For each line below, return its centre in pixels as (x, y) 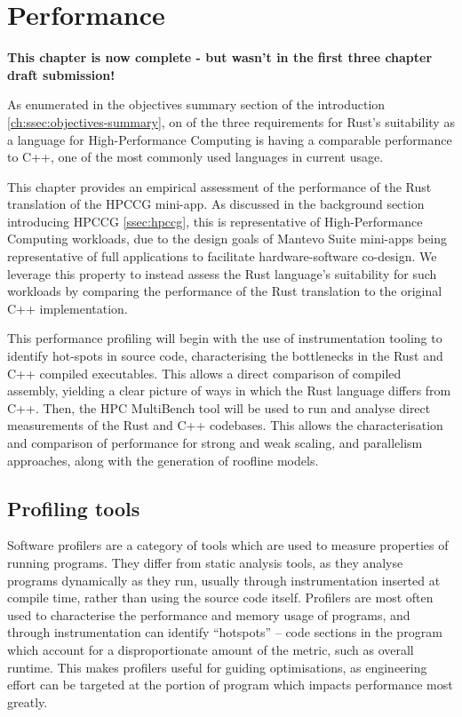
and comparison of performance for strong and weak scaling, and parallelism (215, 442)
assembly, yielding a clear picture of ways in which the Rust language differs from (229, 390)
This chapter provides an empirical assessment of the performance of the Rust (219, 186)
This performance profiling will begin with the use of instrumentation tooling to (225, 338)
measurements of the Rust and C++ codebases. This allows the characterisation (225, 425)
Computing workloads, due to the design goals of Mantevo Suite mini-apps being (227, 239)
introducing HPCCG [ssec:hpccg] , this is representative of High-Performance (215, 221)
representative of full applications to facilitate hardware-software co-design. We (222, 256)
